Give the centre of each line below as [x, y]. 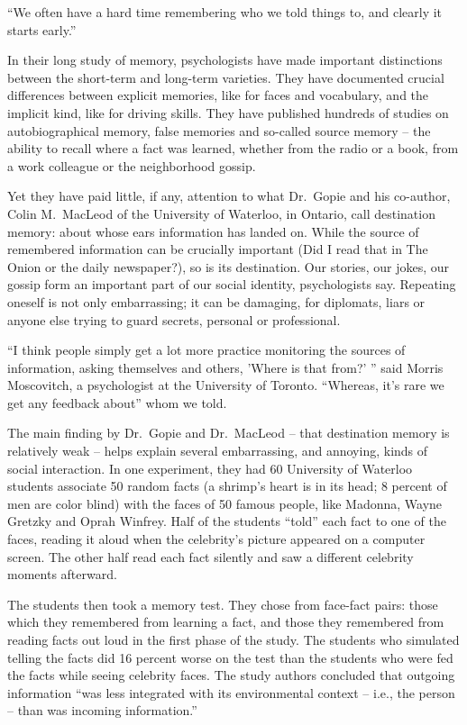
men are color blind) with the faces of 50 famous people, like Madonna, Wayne [225, 503]
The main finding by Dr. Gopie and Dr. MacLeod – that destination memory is [229, 433]
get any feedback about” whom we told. [117, 402]
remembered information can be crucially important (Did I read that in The [218, 249]
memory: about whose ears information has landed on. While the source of [213, 231]
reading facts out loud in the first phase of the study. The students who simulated [233, 639]
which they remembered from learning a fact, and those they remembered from [226, 622]
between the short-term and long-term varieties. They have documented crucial [226, 77]
